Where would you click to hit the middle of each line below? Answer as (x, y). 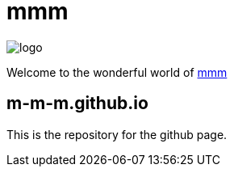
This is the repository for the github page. (117, 134)
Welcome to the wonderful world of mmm (117, 72)
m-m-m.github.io (77, 103)
